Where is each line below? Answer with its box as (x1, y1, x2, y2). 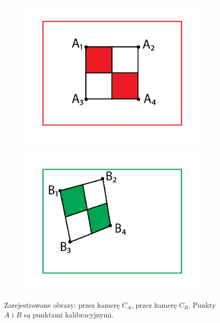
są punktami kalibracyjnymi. (24, 309, 114, 320)
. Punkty (188, 299, 216, 310)
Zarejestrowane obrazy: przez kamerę (4, 299, 120, 310)
